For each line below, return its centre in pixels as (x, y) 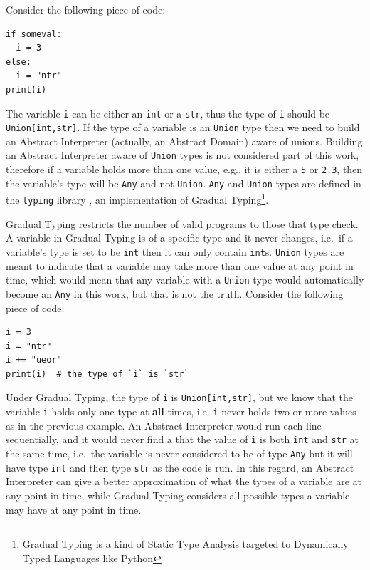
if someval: (34, 34)
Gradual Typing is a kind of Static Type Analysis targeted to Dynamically (185, 544)
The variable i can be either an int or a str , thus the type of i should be (168, 113)
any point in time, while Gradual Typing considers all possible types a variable (178, 495)
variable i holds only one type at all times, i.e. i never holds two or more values (181, 411)
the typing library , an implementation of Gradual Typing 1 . (137, 199)
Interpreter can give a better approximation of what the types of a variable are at (184, 481)
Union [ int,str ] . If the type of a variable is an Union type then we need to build (183, 127)
